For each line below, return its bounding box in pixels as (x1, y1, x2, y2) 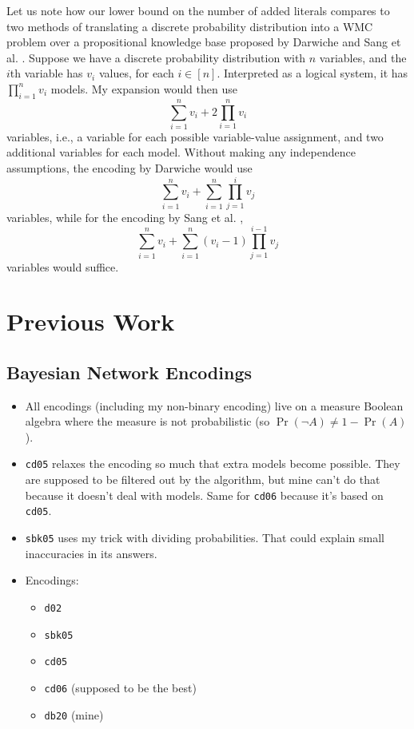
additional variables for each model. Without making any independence (6, 144, 356, 160)
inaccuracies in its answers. (25, 545, 157, 561)
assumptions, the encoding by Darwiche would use (6, 160, 253, 176)
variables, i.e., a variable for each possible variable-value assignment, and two (6, 128, 384, 145)
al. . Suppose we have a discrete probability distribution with (6, 49, 306, 65)
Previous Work (6, 305, 175, 338)
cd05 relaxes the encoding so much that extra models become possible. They (25, 455, 400, 472)
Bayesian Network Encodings (6, 359, 253, 384)
